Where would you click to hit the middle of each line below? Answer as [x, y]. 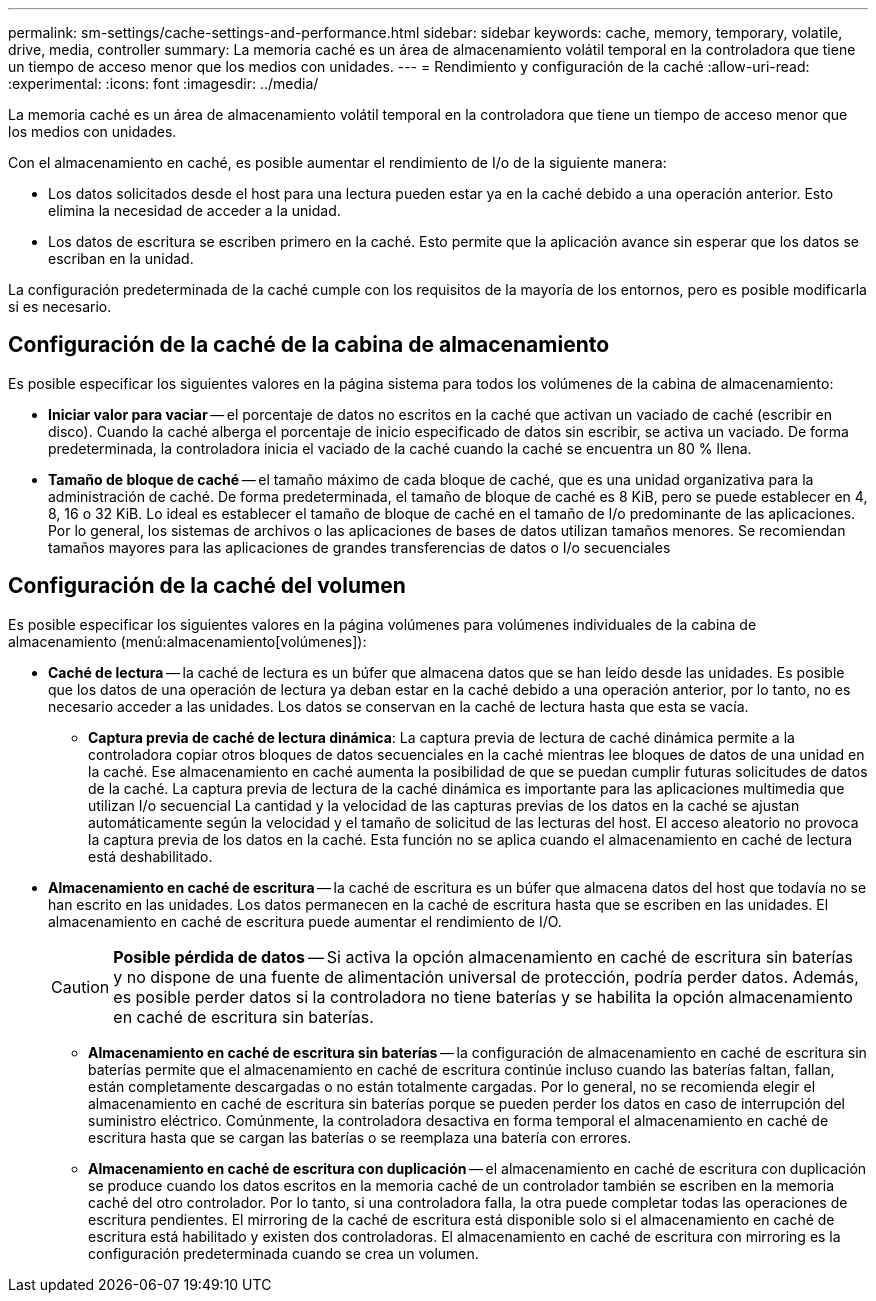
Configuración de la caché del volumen [207, 586]
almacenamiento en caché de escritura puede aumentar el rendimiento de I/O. [305, 921]
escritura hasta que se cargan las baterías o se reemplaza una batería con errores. [360, 1137]
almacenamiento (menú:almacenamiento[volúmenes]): [187, 641]
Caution [80, 986]
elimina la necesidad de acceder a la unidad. [194, 210]
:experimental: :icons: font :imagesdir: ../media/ [163, 83]
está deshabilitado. [150, 856]
